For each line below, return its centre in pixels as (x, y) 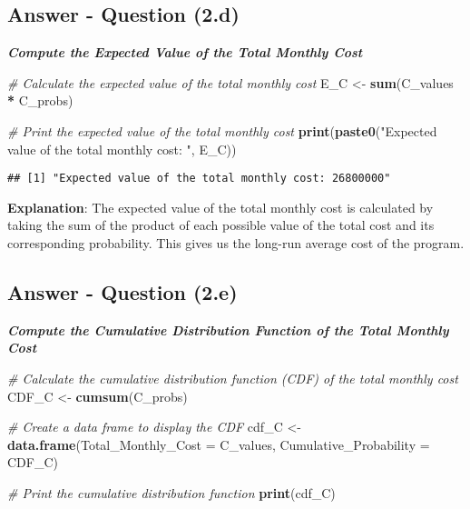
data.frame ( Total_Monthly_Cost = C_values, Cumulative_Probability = (219, 444)
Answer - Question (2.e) (122, 292)
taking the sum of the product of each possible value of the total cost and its (221, 225)
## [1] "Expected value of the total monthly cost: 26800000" (199, 179)
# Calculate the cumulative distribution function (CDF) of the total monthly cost (233, 378)
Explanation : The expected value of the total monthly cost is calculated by (220, 207)
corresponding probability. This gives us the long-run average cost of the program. (236, 243)
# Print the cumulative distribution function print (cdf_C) (171, 492)
